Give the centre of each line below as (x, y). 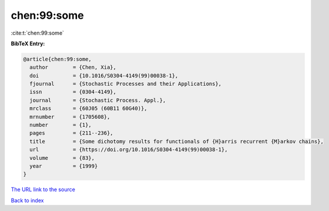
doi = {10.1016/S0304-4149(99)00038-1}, (104, 76)
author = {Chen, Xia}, (73, 67)
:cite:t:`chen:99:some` (38, 33)
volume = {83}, (62, 158)
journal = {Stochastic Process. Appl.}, (98, 100)
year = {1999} (64, 166)
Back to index (27, 200)
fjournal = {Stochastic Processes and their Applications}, (126, 84)
